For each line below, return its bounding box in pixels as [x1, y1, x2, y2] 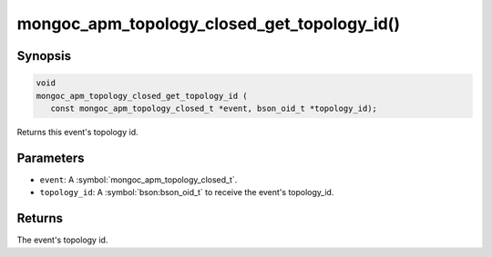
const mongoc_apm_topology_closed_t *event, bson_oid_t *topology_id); [50, 103, 378, 114]
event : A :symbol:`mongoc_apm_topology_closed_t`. [39, 173, 238, 185]
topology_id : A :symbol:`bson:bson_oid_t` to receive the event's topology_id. [39, 187, 334, 198]
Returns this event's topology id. [16, 126, 138, 137]
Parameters [16, 150, 85, 165]
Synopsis [16, 48, 72, 64]
